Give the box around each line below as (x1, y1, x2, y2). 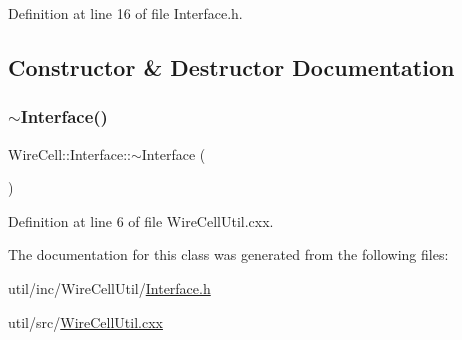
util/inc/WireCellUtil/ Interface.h (8, 277, 211, 298)
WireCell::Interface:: (8, 143, 131, 164)
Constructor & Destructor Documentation (8, 51, 455, 82)
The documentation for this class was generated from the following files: (8, 244, 449, 265)
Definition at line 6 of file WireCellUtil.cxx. (8, 210, 274, 231)
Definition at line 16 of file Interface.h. (8, 3, 243, 23)
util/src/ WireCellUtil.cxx (8, 311, 163, 332)
